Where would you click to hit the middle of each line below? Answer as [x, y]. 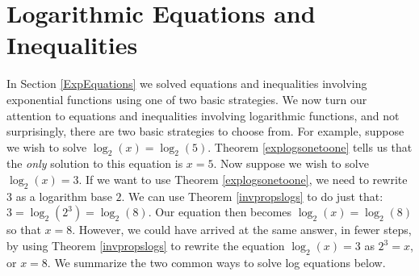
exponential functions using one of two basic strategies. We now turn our [187, 99]
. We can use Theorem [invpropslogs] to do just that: [252, 196]
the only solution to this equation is [95, 163]
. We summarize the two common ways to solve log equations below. [216, 262]
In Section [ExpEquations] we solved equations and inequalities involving [187, 84]
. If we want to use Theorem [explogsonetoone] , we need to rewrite [243, 180]
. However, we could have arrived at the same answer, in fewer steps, [242, 230]
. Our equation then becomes [220, 212]
